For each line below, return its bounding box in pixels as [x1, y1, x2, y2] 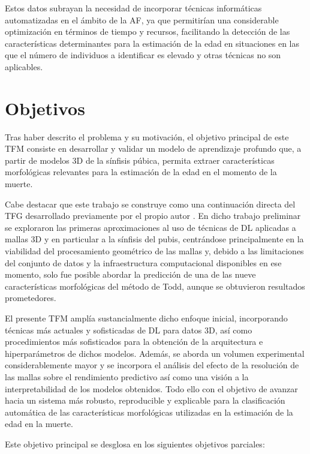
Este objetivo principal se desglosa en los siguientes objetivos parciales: [5, 437, 265, 450]
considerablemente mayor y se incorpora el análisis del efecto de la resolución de [5, 359, 299, 371]
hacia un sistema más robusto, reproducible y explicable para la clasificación [5, 394, 285, 407]
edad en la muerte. [5, 417, 73, 430]
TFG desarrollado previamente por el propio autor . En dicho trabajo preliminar [5, 209, 301, 222]
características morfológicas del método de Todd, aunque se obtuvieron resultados [5, 279, 305, 292]
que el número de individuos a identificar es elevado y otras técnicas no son [5, 49, 281, 61]
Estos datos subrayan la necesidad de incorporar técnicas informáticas [5, 2, 262, 14]
